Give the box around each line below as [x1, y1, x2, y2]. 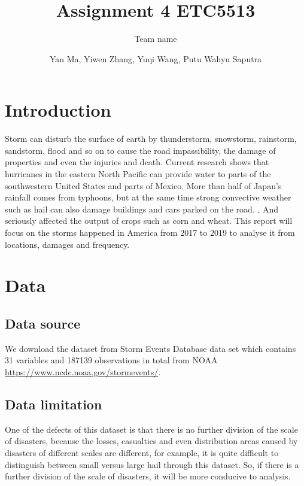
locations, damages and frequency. [5, 238, 130, 250]
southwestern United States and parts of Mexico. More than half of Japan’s [5, 179, 282, 192]
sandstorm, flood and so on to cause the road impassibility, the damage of [5, 144, 276, 156]
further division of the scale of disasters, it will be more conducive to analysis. [5, 470, 291, 482]
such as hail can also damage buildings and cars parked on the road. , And [5, 202, 279, 215]
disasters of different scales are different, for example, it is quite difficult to [5, 446, 279, 458]
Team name [134, 32, 177, 45]
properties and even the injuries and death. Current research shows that [5, 156, 269, 168]
